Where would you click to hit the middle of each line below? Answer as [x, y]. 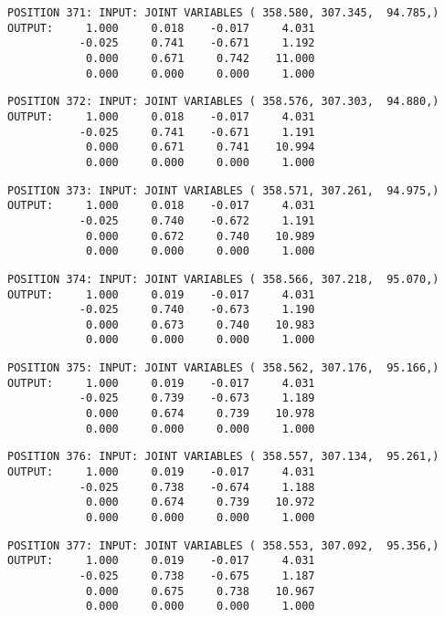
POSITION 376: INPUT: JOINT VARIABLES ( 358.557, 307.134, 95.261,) [223, 457]
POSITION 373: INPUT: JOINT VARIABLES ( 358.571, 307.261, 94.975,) [223, 190]
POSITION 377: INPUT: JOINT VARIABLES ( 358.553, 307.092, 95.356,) [223, 545]
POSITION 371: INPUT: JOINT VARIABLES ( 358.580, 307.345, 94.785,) [223, 13]
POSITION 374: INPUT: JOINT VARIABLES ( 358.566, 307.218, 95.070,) [223, 279]
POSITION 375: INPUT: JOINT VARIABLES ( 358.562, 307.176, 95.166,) [223, 368]
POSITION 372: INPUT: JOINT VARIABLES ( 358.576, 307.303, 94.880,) [223, 102]
